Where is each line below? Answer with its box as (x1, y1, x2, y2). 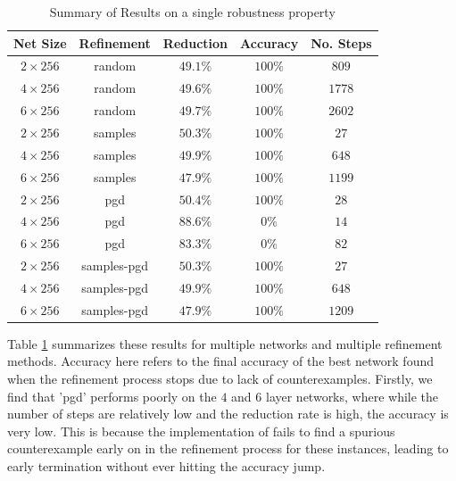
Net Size (13, 33, 67, 52)
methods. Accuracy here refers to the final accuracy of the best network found (7, 352, 435, 370)
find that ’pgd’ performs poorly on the (7, 386, 217, 405)
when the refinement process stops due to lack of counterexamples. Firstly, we (7, 369, 433, 387)
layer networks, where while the (265, 386, 439, 405)
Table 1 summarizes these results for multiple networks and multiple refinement (7, 334, 443, 352)
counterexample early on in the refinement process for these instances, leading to (7, 439, 449, 458)
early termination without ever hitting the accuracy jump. (7, 456, 326, 475)
